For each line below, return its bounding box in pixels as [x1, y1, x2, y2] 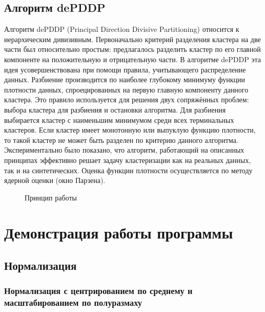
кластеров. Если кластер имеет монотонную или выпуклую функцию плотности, [4, 124, 256, 135]
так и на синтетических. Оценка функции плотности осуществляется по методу [4, 164, 253, 175]
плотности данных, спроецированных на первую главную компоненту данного [4, 84, 249, 95]
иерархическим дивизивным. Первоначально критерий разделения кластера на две [4, 33, 261, 44]
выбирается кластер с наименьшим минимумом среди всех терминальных [4, 114, 234, 125]
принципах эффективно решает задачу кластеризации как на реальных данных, [4, 154, 251, 165]
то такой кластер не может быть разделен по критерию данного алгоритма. [4, 134, 238, 145]
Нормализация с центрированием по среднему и [4, 284, 193, 297]
